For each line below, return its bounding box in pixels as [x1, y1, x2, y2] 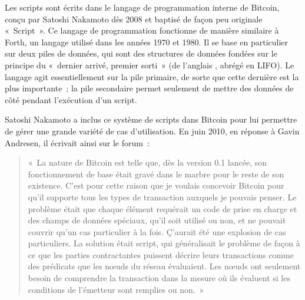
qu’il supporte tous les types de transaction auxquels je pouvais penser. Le [28, 190, 297, 203]
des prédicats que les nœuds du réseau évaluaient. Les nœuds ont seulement [28, 260, 301, 272]
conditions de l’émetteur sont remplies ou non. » [28, 283, 204, 295]
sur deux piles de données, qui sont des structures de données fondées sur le [5, 47, 277, 60]
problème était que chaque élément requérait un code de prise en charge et [28, 202, 297, 215]
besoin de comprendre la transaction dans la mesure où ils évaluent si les [28, 272, 290, 284]
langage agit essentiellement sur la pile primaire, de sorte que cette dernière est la [5, 70, 299, 83]
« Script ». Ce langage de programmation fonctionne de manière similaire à [5, 24, 279, 37]
